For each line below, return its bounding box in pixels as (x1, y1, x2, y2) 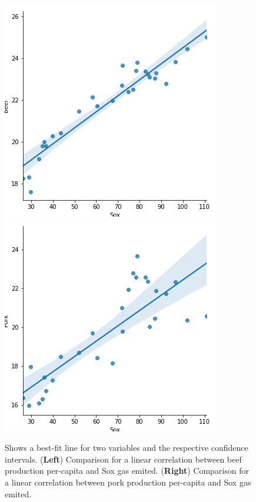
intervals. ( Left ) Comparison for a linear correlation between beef (5, 453, 242, 465)
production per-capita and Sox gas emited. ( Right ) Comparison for (5, 464, 249, 477)
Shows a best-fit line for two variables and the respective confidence (5, 441, 248, 454)
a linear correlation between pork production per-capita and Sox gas (5, 476, 251, 488)
